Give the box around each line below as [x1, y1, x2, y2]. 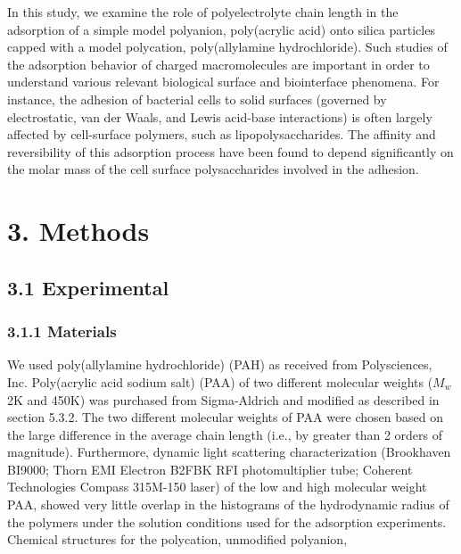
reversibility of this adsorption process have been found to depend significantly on [7, 142, 454, 161]
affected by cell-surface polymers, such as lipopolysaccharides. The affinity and [7, 125, 436, 144]
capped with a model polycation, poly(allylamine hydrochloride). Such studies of [7, 37, 448, 56]
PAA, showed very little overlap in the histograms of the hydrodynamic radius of [7, 495, 449, 514]
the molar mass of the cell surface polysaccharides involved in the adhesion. [7, 160, 419, 178]
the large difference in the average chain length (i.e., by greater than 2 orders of [7, 425, 442, 443]
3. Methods [7, 212, 150, 249]
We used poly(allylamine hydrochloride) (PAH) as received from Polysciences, [7, 355, 432, 374]
